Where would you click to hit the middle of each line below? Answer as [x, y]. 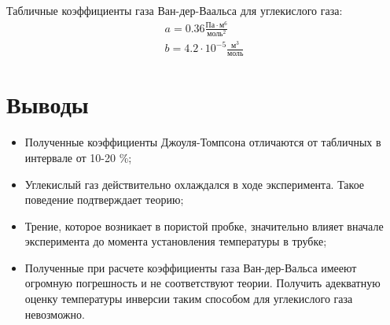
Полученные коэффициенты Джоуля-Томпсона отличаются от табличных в [203, 142]
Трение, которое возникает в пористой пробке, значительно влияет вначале [204, 225]
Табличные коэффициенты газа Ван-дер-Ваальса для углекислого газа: [175, 10]
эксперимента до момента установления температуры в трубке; [176, 241]
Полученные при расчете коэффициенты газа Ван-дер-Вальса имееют [191, 267]
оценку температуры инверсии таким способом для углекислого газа [189, 299]
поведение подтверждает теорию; [104, 199]
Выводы [48, 104]
